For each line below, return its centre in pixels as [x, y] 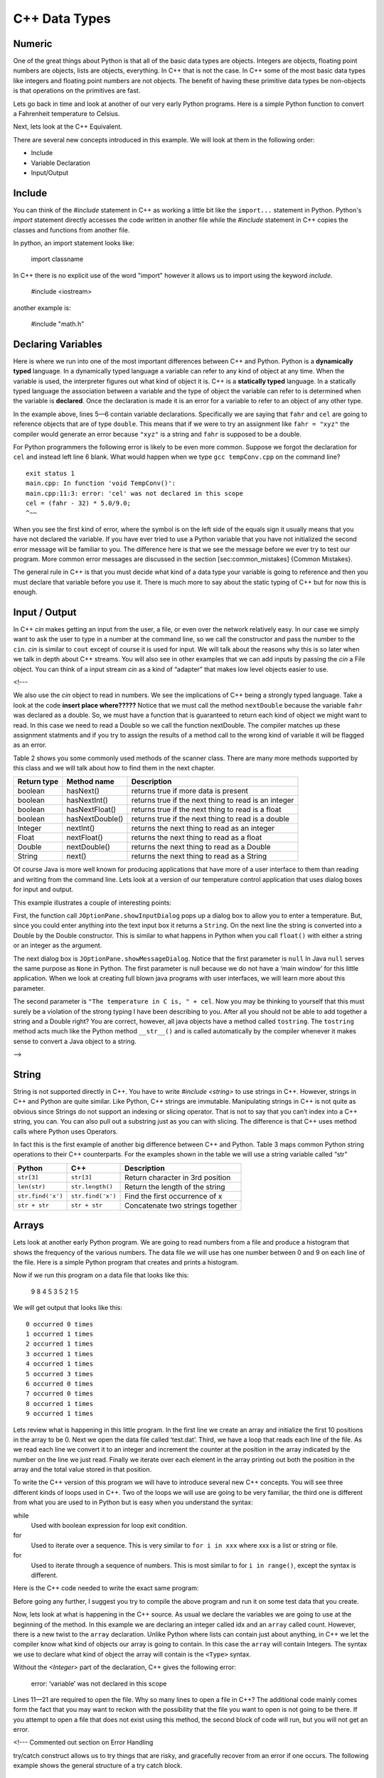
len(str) [32, 1187]
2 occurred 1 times [60, 1344]
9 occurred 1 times [60, 1414]
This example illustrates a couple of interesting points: [92, 903]
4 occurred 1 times [60, 1364]
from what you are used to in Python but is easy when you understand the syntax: [133, 1502]
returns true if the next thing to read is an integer [213, 800]
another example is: [42, 308]
